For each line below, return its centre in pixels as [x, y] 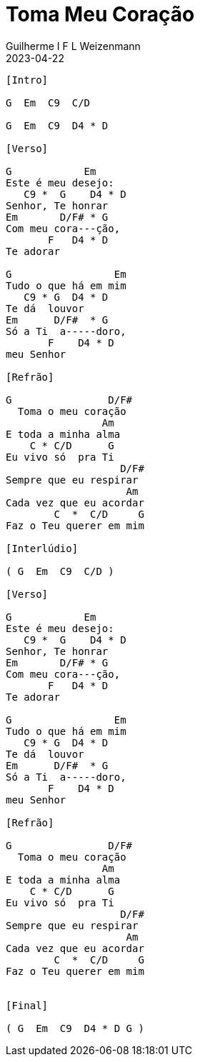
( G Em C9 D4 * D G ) [75, 1028]
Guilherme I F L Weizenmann [73, 46]
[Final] [27, 1005]
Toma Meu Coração [100, 14]
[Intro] [27, 80]
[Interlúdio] [42, 548]
